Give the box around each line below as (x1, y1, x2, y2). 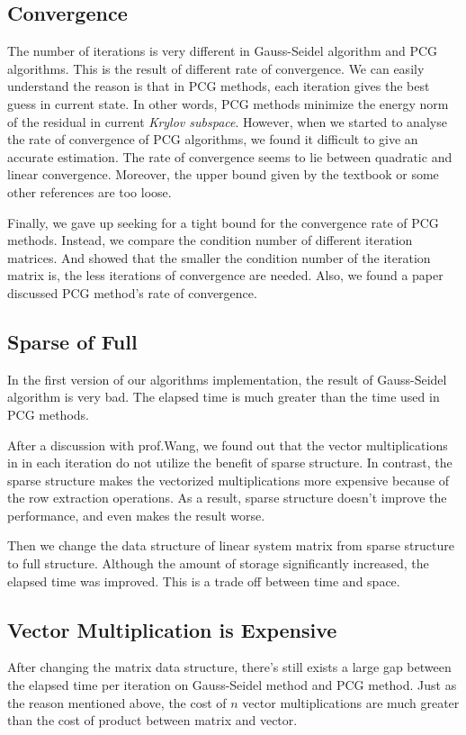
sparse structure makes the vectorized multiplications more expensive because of (7, 470, 450, 489)
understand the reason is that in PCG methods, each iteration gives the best (7, 77, 430, 95)
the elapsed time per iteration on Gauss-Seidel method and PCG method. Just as (7, 676, 457, 694)
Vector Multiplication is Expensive (7, 615, 337, 643)
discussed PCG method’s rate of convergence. (7, 283, 257, 302)
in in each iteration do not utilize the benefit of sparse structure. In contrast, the (7, 453, 453, 472)
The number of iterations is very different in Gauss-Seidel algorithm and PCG (7, 41, 438, 60)
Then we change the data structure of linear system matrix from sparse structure (7, 536, 454, 555)
